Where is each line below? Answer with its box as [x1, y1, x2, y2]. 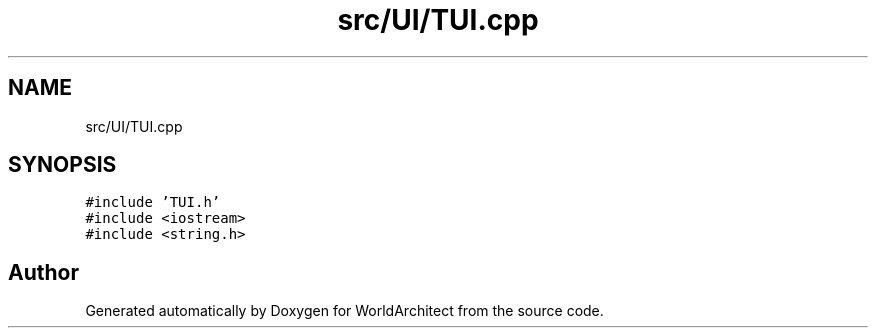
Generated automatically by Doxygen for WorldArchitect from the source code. [85, 302, 604, 320]
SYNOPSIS [8, 152, 117, 178]
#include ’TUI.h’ [85, 194, 221, 211]
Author [8, 259, 79, 285]
